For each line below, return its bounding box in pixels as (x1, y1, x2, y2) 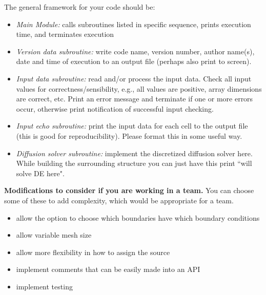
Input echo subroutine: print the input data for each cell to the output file (16, 120, 248, 131)
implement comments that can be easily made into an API (16, 264, 200, 275)
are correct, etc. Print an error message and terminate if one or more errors (16, 93, 253, 104)
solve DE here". (16, 167, 65, 178)
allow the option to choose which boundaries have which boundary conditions (16, 212, 260, 223)
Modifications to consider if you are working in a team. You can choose (4, 185, 254, 196)
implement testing (16, 281, 73, 291)
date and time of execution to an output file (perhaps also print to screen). (16, 56, 252, 67)
